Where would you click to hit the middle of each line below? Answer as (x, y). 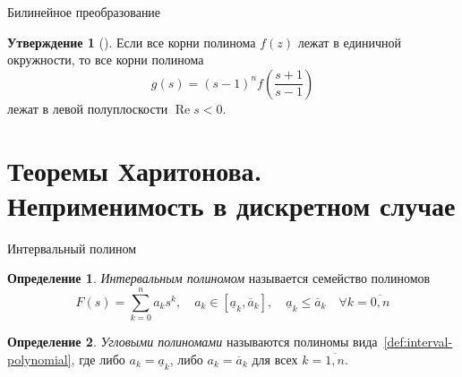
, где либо (98, 359)
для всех (275, 359)
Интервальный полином (72, 248)
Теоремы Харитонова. (135, 170)
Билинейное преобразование (84, 12)
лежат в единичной (350, 42)
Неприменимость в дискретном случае (231, 205)
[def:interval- (418, 341)
